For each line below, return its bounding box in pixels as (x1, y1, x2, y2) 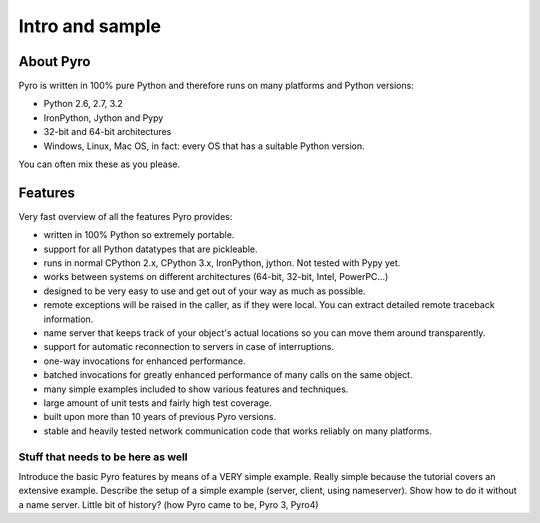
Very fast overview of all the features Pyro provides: (18, 210, 233, 222)
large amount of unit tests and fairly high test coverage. (43, 397, 272, 409)
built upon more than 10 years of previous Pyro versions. (43, 411, 277, 423)
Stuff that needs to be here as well (18, 450, 189, 464)
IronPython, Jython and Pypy (43, 111, 164, 124)
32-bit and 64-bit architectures (43, 126, 172, 138)
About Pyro (18, 53, 91, 70)
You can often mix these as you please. (18, 158, 181, 170)
